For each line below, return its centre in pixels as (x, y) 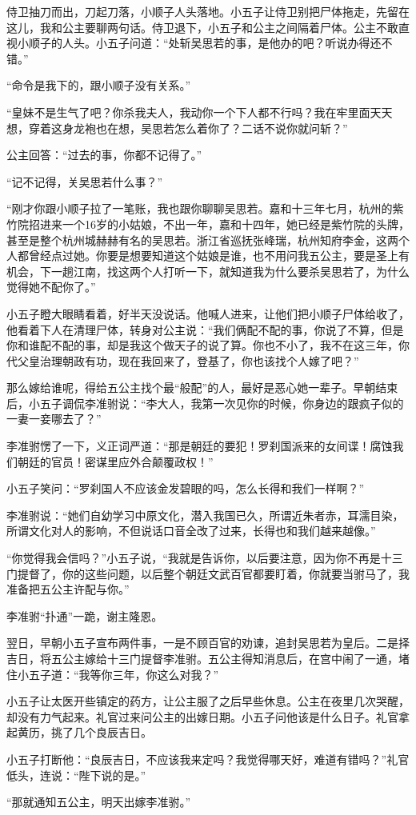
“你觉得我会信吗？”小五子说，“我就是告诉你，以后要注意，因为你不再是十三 (205, 558)
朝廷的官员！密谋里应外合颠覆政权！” (115, 461)
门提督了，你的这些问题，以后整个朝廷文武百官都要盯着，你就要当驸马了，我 (208, 573)
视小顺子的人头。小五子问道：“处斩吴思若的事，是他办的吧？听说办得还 (194, 43)
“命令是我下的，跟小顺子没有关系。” (99, 85)
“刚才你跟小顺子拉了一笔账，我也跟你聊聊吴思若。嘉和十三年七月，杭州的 (200, 208)
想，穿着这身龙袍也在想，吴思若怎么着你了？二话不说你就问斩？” (177, 128)
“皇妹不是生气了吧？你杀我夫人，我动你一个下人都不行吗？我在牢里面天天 (200, 112)
